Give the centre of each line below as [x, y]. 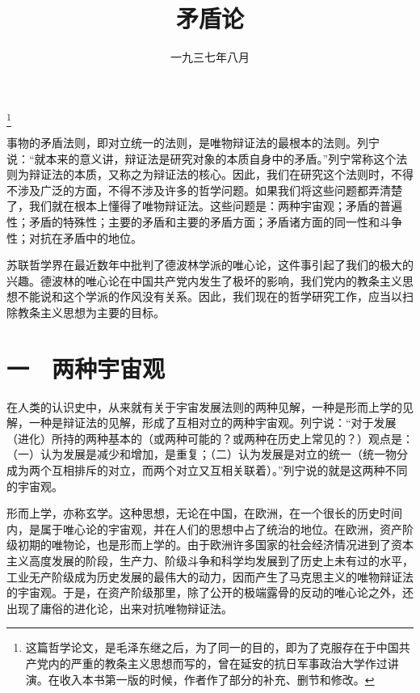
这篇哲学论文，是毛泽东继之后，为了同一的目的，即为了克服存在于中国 [212, 647]
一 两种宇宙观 [86, 368]
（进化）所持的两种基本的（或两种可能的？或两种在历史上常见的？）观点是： [210, 438]
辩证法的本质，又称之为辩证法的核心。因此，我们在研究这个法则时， [210, 174]
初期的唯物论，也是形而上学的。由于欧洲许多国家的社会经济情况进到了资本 [215, 545]
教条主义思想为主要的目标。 [91, 312]
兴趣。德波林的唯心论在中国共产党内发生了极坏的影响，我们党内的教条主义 [204, 280]
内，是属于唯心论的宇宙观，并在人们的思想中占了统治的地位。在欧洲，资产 [204, 528]
